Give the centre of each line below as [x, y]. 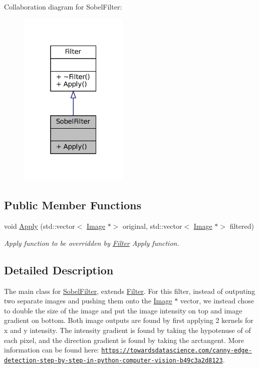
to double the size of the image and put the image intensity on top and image [123, 310]
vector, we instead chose [217, 301]
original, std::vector [152, 226]
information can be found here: [52, 350]
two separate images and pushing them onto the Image [88, 301]
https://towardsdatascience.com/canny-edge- [177, 351]
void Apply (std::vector [40, 226]
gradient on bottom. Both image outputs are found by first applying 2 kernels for [129, 320]
